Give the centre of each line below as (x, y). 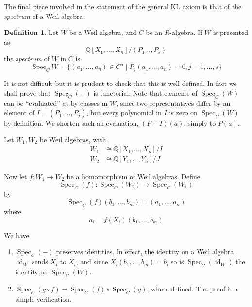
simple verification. (43, 298)
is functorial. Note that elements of (145, 93)
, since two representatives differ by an (173, 103)
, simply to (200, 123)
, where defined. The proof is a (193, 288)
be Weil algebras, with (73, 139)
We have (17, 235)
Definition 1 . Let (31, 32)
